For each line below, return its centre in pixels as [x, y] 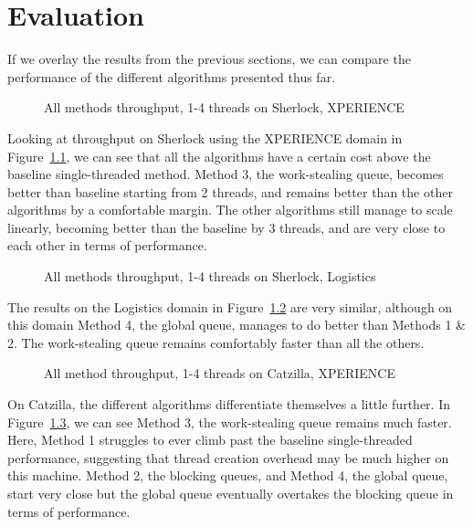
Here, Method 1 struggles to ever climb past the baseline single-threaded [210, 440]
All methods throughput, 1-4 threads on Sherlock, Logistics [210, 276]
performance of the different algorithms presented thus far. [172, 76]
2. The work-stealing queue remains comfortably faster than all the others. [216, 342]
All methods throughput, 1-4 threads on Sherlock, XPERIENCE [224, 107]
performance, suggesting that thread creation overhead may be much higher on [228, 457]
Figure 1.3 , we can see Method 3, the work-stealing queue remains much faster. [230, 422]
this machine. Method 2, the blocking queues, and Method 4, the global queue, [228, 475]
